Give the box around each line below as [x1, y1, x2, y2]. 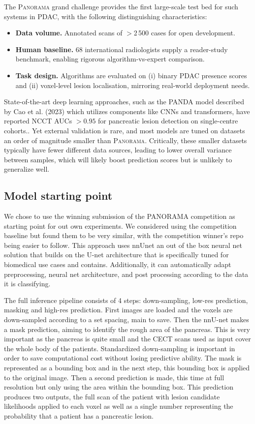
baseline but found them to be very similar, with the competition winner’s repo [4, 230, 244, 241]
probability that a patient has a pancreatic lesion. [4, 410, 154, 421]
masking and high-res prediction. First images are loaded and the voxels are [4, 304, 233, 315]
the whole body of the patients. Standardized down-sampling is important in [4, 343, 235, 353]
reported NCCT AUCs [4, 116, 72, 126]
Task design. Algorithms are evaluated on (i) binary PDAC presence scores [15, 70, 247, 80]
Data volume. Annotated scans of [15, 28, 123, 38]
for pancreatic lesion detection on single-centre [98, 116, 238, 126]
